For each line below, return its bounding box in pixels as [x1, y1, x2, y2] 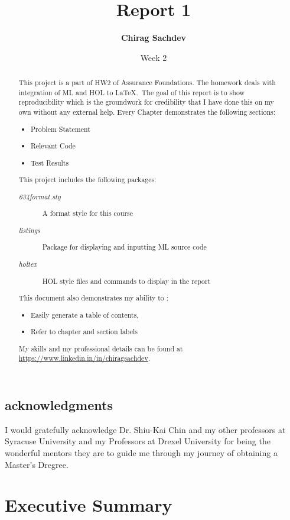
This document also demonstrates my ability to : [18, 293, 169, 303]
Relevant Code [31, 141, 76, 151]
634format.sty [18, 191, 61, 201]
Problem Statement [31, 124, 90, 134]
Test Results [31, 157, 69, 167]
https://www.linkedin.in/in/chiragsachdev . [18, 353, 150, 363]
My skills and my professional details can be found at [18, 343, 183, 353]
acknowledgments [5, 396, 113, 414]
